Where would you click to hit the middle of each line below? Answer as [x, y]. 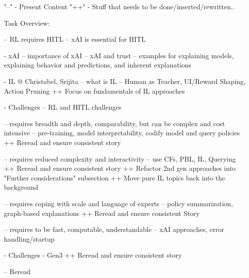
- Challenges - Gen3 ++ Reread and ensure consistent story [93, 255]
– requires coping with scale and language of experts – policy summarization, [118, 203]
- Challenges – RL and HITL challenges [63, 107]
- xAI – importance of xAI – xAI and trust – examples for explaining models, [119, 55]
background [21, 187]
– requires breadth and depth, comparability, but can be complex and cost [115, 123]
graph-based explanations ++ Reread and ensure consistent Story [102, 213]
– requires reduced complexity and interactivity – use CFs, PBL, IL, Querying [120, 158]
